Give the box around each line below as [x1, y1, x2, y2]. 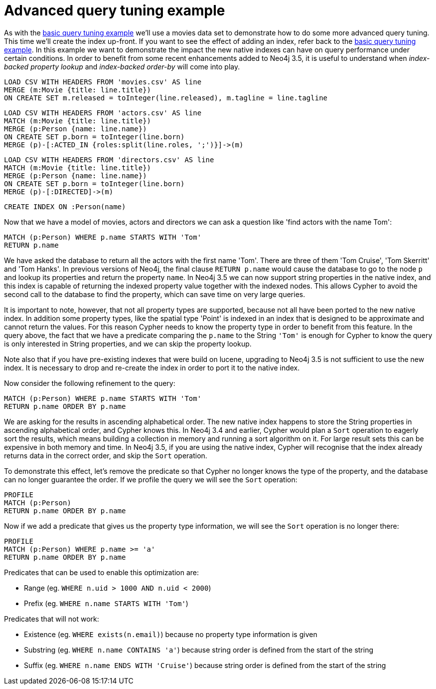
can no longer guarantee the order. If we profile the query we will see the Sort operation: [4, 475, 297, 484]
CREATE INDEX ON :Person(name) [4, 202, 126, 211]
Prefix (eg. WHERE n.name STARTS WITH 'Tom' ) [24, 599, 188, 608]
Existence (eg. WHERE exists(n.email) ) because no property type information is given [24, 630, 317, 639]
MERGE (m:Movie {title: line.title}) [4, 85, 151, 94]
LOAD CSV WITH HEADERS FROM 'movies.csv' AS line [4, 77, 202, 86]
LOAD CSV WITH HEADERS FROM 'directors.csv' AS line [4, 155, 214, 164]
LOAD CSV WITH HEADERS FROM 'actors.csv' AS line [4, 108, 202, 117]
